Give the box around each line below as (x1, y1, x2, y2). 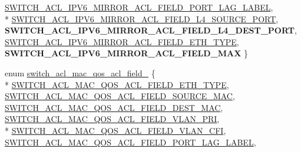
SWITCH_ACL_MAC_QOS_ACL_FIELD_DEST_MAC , (5, 101, 223, 113)
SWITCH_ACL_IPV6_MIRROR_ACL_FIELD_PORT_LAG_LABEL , (5, 1, 273, 13)
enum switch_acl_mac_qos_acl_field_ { (5, 66, 156, 79)
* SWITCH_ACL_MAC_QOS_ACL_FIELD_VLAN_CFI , (5, 124, 226, 136)
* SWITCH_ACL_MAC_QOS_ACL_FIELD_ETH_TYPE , (5, 78, 229, 90)
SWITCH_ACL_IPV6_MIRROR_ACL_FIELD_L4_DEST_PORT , (5, 24, 297, 36)
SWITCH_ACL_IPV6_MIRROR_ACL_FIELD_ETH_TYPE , (5, 35, 239, 48)
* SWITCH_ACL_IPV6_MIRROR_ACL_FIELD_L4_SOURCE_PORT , (5, 12, 279, 25)
